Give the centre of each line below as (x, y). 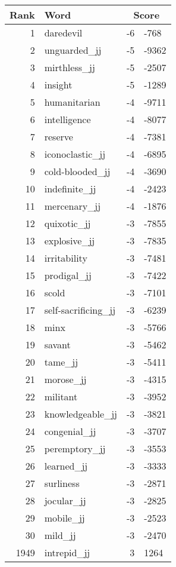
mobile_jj (65, 518)
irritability (66, 258)
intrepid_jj (67, 552)
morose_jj (65, 379)
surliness (62, 483)
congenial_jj (70, 431)
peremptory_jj (75, 448)
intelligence (67, 119)
